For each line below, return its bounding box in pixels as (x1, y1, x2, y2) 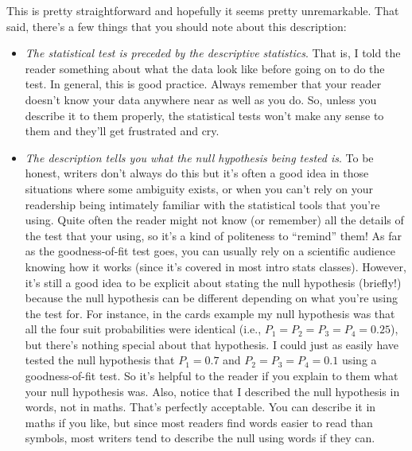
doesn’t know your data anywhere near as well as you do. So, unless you (25, 91, 377, 107)
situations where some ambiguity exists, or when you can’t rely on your (25, 180, 374, 196)
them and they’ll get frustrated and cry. (25, 122, 220, 139)
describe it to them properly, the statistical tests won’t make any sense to (25, 107, 384, 123)
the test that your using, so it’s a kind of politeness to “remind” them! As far (25, 227, 402, 243)
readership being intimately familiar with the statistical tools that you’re (25, 196, 380, 212)
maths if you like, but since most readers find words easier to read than (25, 414, 373, 430)
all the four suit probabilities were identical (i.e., (25, 321, 262, 337)
